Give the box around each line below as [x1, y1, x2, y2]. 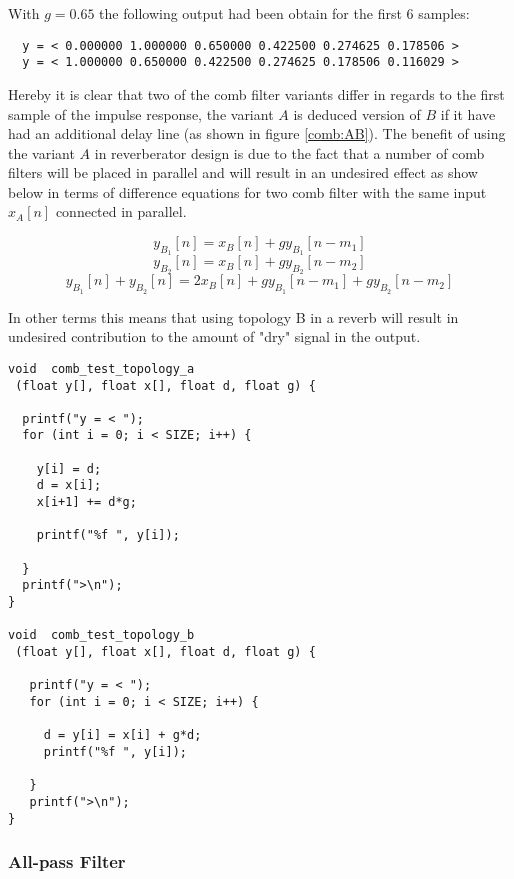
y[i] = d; [36, 461, 102, 476]
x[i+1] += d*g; [36, 495, 137, 510]
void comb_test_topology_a [8, 361, 195, 376]
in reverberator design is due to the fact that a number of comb [94, 142, 485, 163]
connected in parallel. [55, 201, 187, 222]
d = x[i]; [36, 478, 102, 493]
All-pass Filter [8, 849, 126, 874]
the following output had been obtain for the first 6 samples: [99, 3, 470, 23]
